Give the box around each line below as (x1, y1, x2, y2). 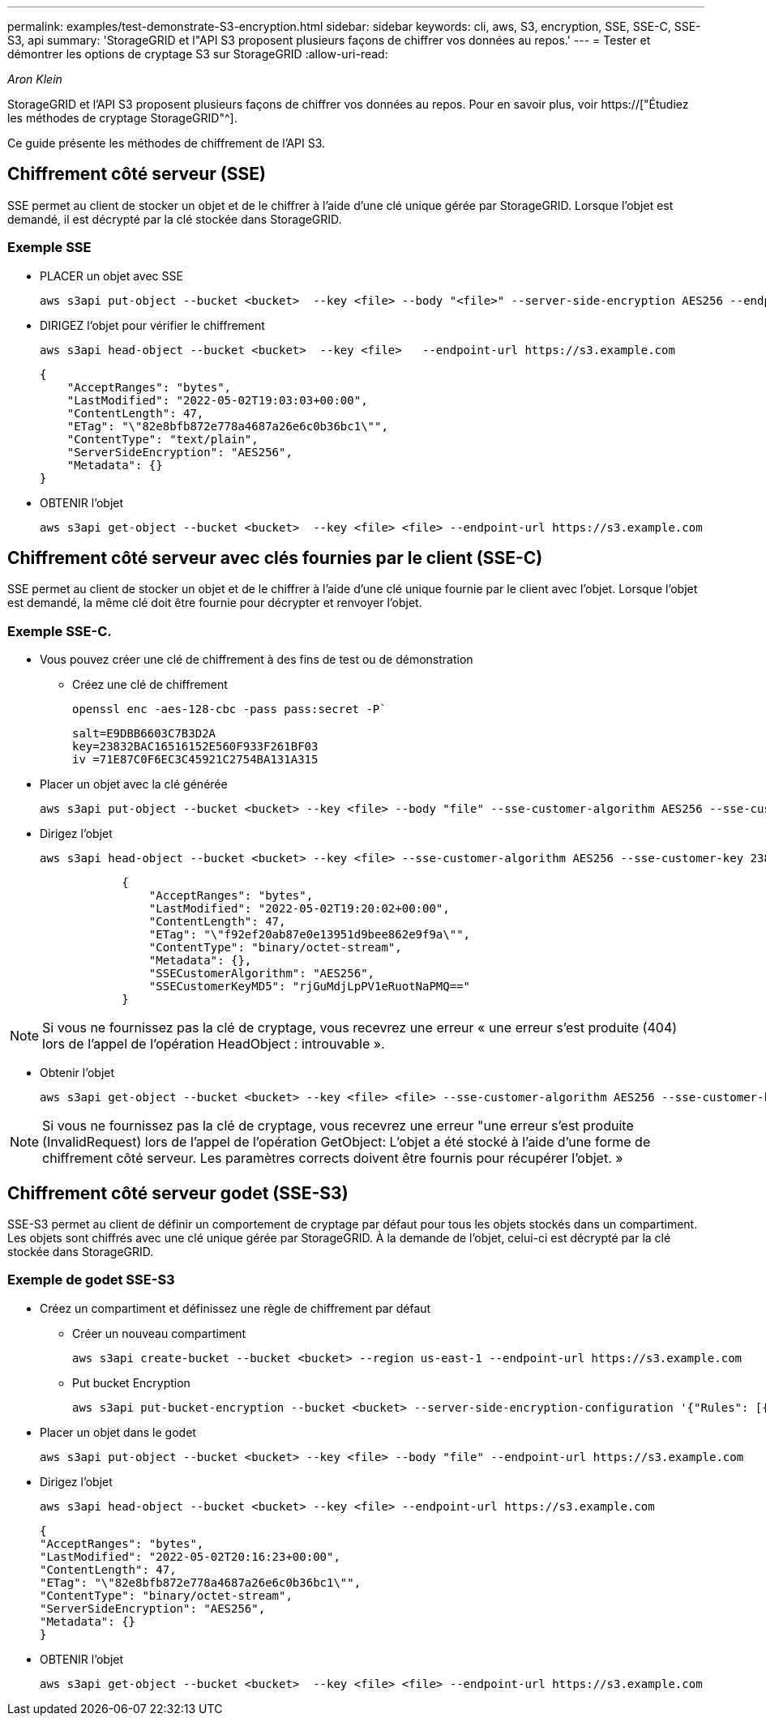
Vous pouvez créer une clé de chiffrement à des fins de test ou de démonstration (40, 652, 473, 667)
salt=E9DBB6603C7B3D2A (72, 727, 216, 741)
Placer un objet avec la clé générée (40, 777, 228, 792)
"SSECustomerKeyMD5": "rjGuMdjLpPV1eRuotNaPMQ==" (148, 980, 471, 993)
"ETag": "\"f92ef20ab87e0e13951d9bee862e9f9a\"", (148, 928, 471, 942)
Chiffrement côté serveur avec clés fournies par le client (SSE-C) (7, 548, 543, 569)
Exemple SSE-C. (7, 622, 112, 639)
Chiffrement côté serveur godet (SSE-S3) (7, 1182, 349, 1203)
